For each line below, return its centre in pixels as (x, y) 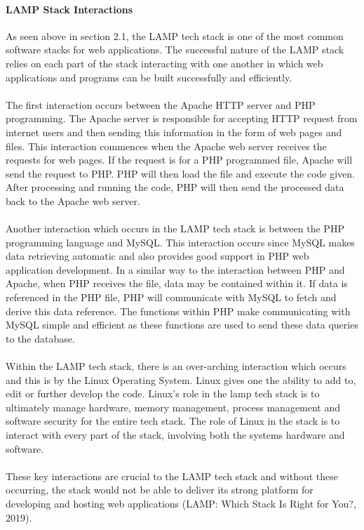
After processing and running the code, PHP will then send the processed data (175, 187)
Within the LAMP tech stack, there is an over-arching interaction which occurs (176, 366)
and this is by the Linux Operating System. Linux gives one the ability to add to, (181, 379)
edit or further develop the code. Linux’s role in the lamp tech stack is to (163, 393)
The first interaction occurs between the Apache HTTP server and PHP (161, 104)
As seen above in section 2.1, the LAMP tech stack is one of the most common (175, 35)
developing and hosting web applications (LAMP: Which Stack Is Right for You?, (181, 503)
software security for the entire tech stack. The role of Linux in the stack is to (173, 421)
